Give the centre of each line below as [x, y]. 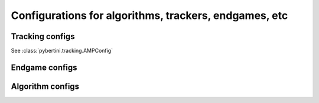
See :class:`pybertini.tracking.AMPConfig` [62, 51]
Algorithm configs [45, 86]
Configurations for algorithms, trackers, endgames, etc [149, 15]
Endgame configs [44, 67]
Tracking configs [43, 36]
